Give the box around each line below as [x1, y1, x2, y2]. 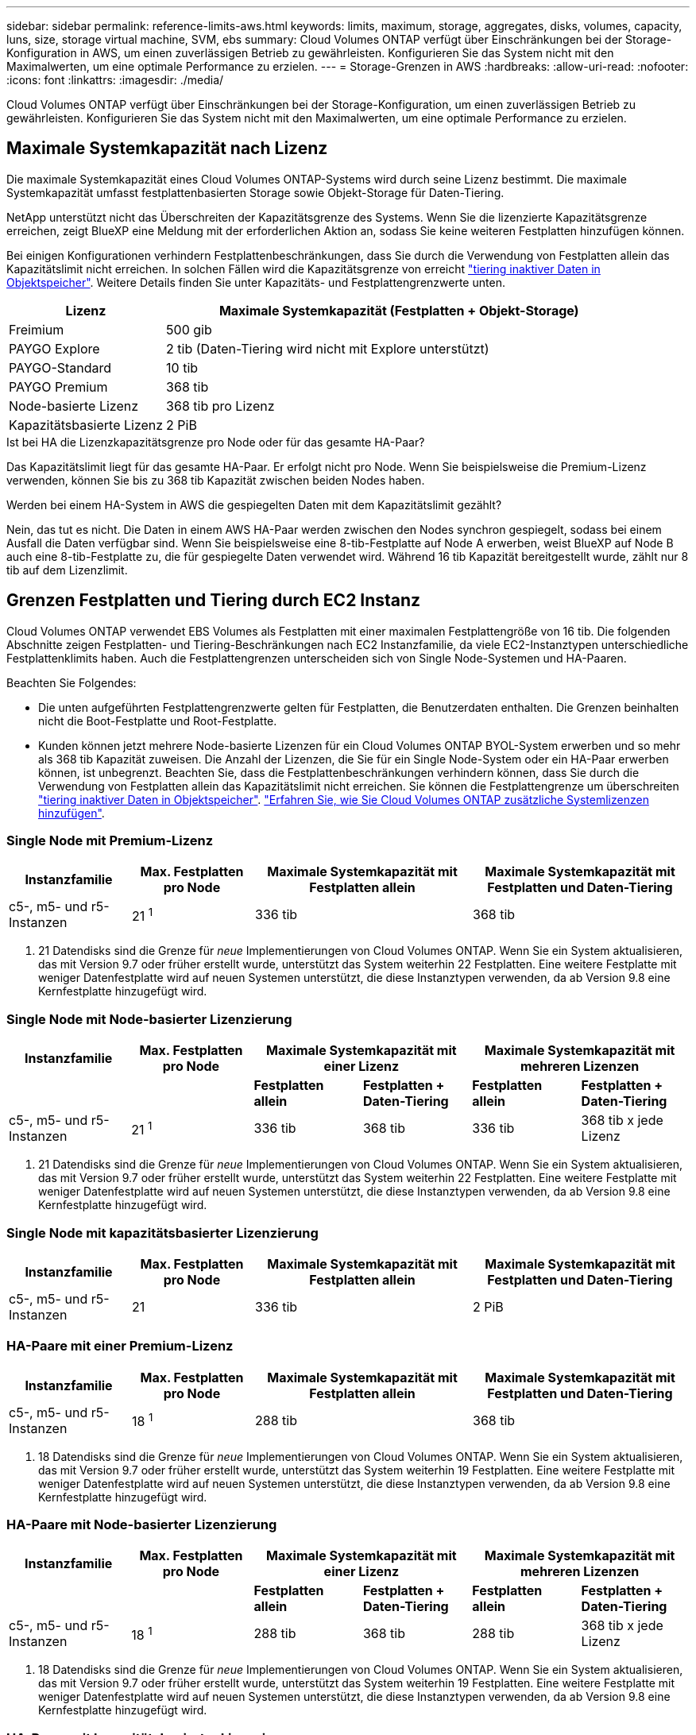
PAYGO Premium [9, 378, 108, 395]
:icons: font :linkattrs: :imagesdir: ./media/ [6, 73, 224, 87]
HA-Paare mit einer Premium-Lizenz [6, 1338, 234, 1354]
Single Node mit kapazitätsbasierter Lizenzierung [6, 1224, 319, 1241]
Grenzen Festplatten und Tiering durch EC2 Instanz [6, 590, 421, 611]
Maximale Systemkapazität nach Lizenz [6, 138, 328, 159]
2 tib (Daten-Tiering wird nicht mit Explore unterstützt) [166, 340, 489, 357]
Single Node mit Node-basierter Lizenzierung [6, 1010, 292, 1027]
